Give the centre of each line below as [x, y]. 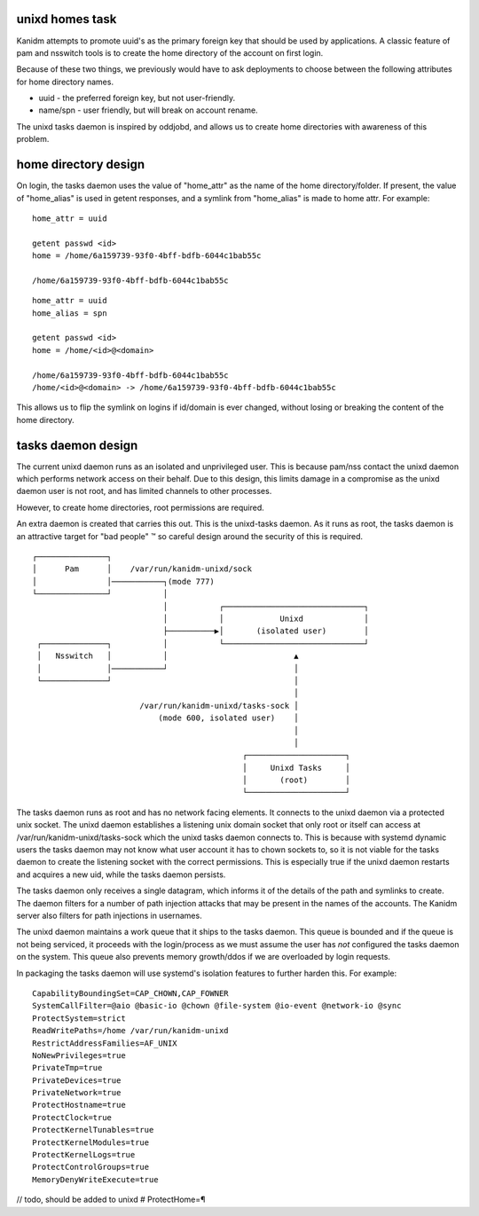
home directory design [81, 165]
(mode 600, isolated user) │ [228, 718]
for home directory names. [65, 82]
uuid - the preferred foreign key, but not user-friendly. [137, 98]
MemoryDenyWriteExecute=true [95, 1179]
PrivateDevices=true [77, 1080]
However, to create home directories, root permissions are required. [141, 507]
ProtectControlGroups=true [91, 1167]
